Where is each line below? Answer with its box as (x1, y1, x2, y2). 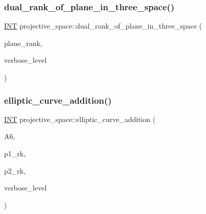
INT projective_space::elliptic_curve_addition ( (4, 113, 156, 124)
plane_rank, (4, 37, 42, 48)
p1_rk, (4, 148, 26, 158)
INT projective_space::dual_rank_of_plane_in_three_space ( (4, 20, 202, 31)
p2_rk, (4, 165, 26, 176)
